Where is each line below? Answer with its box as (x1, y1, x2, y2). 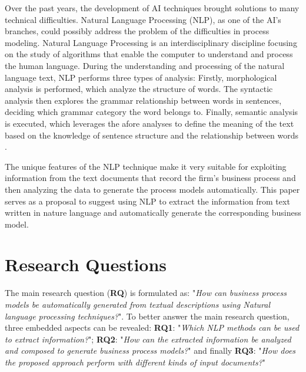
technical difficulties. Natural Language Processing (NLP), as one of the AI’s (5, 13, 281, 25)
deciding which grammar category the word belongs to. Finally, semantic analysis (5, 106, 298, 118)
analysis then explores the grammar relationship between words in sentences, (5, 94, 282, 106)
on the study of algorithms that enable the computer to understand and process (5, 48, 293, 60)
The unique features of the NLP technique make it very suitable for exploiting (5, 160, 287, 172)
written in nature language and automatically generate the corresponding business (5, 206, 301, 219)
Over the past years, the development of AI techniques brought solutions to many (5, 2, 300, 14)
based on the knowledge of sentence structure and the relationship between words (5, 129, 299, 141)
